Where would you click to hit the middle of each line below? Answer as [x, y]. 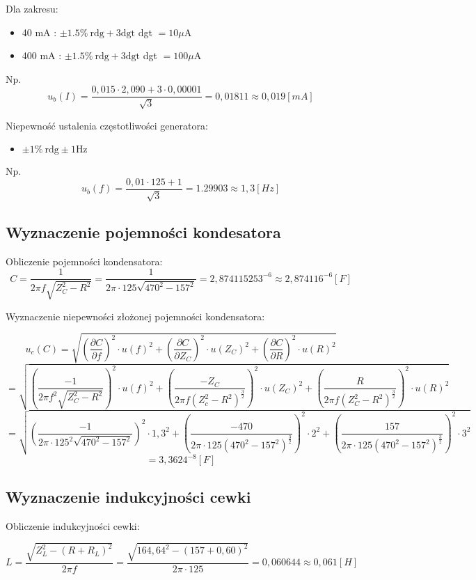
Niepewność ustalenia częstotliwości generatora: [107, 125]
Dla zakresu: [32, 8]
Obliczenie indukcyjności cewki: [73, 525]
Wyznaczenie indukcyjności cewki [128, 496]
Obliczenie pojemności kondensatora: [84, 261]
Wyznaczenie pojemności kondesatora [143, 232]
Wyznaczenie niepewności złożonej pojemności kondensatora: [135, 316]
